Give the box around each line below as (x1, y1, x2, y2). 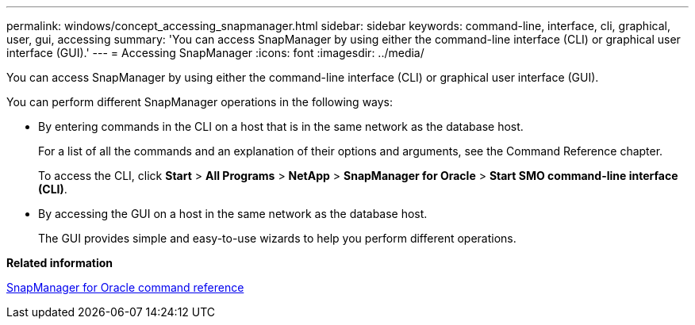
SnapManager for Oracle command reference (6, 281, 244, 294)
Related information (6, 256, 113, 270)
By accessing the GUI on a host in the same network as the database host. (38, 207, 428, 220)
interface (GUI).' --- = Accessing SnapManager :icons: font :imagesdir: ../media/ (6, 46, 424, 59)
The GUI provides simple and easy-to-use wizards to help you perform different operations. (38, 231, 516, 245)
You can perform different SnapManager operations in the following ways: (6, 95, 394, 109)
